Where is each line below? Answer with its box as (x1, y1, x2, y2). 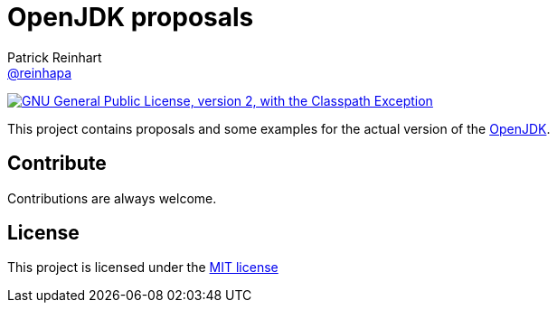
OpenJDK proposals (7, 2, 254, 33)
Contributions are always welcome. (7, 190, 217, 206)
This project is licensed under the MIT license (7, 259, 278, 276)
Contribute (7, 152, 107, 175)
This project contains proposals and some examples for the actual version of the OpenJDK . (7, 120, 551, 136)
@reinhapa (7, 64, 72, 80)
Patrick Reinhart (7, 49, 102, 65)
